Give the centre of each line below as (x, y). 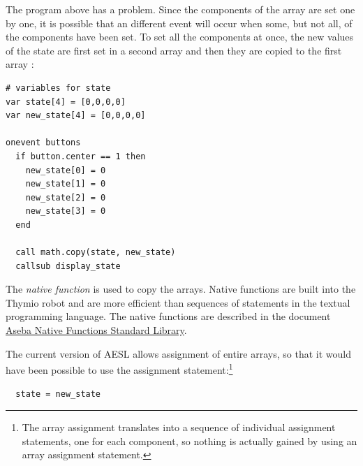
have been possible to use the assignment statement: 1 (119, 369)
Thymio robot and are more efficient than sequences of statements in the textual (178, 302)
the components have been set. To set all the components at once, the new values (180, 37)
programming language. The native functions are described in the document (168, 316)
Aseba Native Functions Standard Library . (96, 330)
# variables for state (58, 88)
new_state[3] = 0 (66, 211)
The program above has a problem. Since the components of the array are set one (180, 9)
